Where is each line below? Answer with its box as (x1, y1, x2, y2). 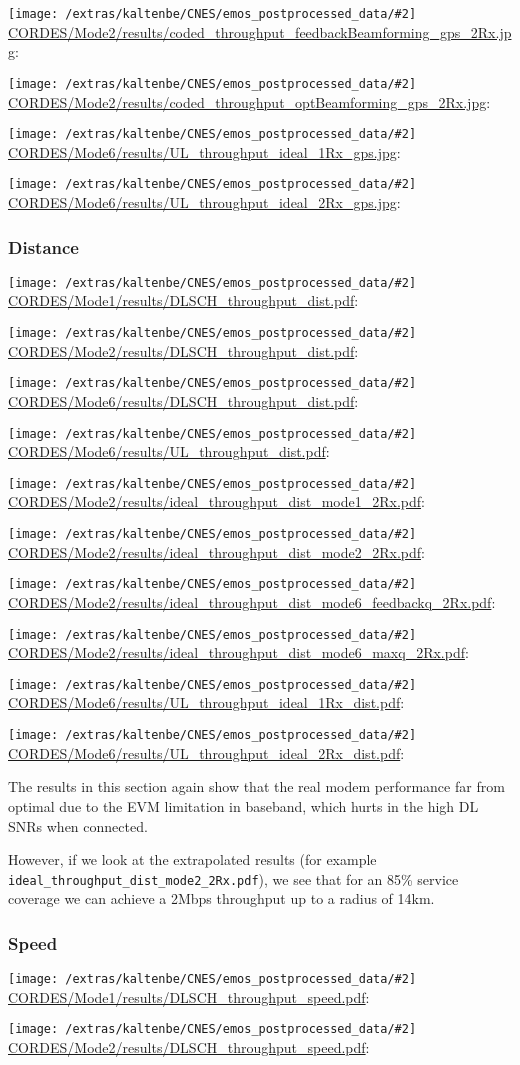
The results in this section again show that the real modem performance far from (8, 776, 505, 797)
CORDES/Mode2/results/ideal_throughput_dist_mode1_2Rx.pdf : (8, 491, 425, 512)
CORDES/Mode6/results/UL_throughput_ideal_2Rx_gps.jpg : (8, 192, 401, 212)
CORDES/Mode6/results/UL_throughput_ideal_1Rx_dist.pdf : (8, 692, 405, 713)
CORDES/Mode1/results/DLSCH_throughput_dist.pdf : (8, 290, 359, 311)
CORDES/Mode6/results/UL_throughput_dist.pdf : (8, 441, 330, 462)
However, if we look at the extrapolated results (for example (8, 849, 377, 870)
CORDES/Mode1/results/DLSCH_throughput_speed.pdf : (8, 986, 370, 1007)
